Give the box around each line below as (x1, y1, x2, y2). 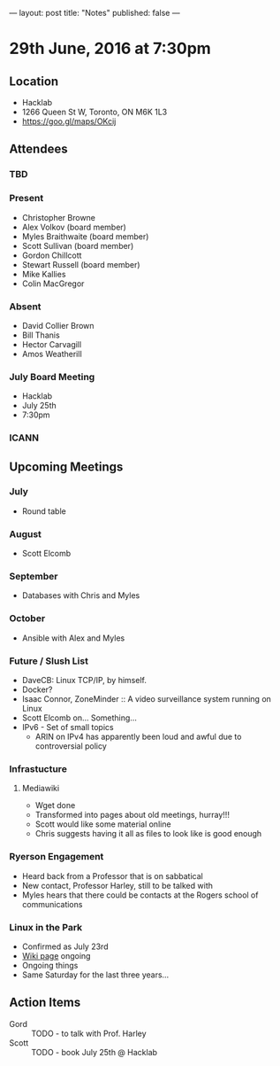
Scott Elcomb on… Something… (21, 712, 137, 723)
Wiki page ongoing (21, 950, 91, 961)
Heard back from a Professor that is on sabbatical (21, 870, 203, 881)
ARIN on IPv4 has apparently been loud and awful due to (34, 731, 242, 742)
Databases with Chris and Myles (21, 590, 140, 601)
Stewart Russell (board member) (21, 259, 140, 269)
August (9, 527, 42, 540)
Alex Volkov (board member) (21, 222, 126, 232)
